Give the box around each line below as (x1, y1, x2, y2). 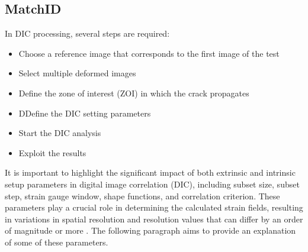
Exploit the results (18, 146, 86, 159)
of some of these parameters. (5, 235, 108, 248)
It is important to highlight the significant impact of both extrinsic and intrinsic (5, 166, 296, 179)
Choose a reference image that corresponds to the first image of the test (18, 47, 280, 59)
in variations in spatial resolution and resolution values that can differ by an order (5, 212, 303, 225)
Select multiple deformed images (18, 67, 136, 79)
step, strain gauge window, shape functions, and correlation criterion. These (5, 189, 280, 202)
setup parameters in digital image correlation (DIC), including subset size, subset (5, 177, 300, 190)
